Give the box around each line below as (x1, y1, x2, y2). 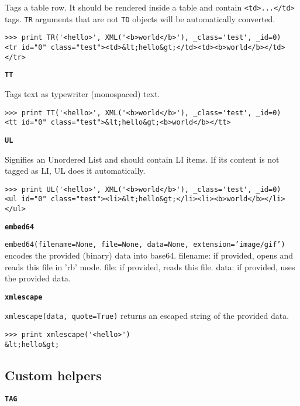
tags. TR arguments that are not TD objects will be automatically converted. (5, 12, 275, 25)
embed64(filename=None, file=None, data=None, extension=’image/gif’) (5, 240, 285, 249)
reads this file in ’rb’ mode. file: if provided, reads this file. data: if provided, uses (5, 260, 295, 273)
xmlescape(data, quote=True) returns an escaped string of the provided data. (5, 309, 289, 322)
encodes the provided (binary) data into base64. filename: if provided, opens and (5, 249, 294, 261)
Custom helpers (5, 366, 102, 384)
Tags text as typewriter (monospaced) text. (5, 87, 160, 99)
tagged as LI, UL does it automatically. (5, 164, 146, 177)
